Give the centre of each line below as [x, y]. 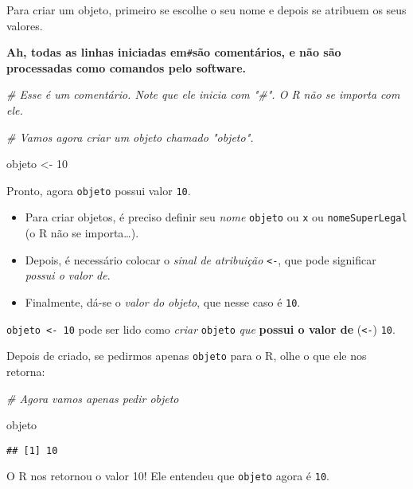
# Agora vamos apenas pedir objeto [93, 398]
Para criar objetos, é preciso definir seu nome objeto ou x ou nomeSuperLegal [216, 217]
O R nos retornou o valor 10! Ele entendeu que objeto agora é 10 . [168, 476]
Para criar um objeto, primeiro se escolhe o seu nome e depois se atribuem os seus [206, 10]
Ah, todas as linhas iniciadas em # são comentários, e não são [174, 52]
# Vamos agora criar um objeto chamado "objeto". [130, 137]
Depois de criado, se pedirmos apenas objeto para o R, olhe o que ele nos [187, 356]
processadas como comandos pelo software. [127, 67]
